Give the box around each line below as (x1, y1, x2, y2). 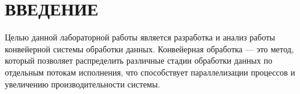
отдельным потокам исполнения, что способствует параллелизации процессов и (5, 65, 295, 78)
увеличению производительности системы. (5, 77, 160, 90)
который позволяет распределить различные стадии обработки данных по (5, 54, 272, 67)
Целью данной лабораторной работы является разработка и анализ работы (5, 31, 275, 43)
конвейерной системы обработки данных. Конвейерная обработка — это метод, (5, 42, 294, 55)
